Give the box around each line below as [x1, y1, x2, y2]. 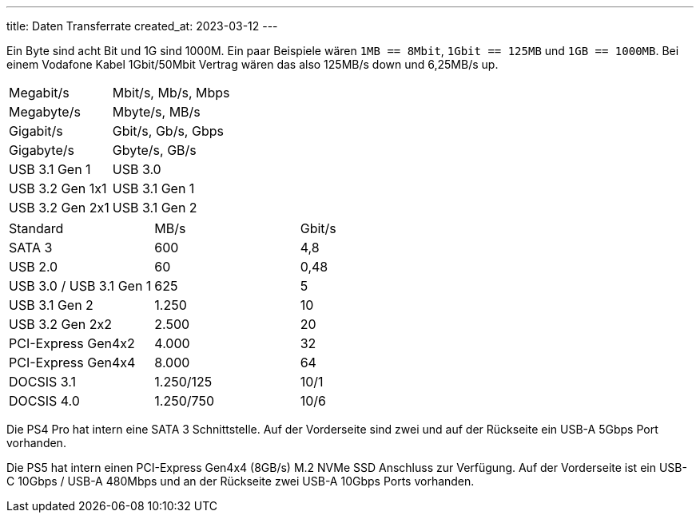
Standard [9, 220, 64, 236]
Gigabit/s [9, 123, 63, 139]
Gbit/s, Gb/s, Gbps [112, 123, 224, 139]
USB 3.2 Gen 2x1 [9, 200, 109, 216]
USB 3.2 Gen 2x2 [9, 316, 112, 332]
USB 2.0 [9, 259, 58, 275]
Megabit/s [9, 85, 70, 101]
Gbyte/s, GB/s [112, 142, 197, 158]
